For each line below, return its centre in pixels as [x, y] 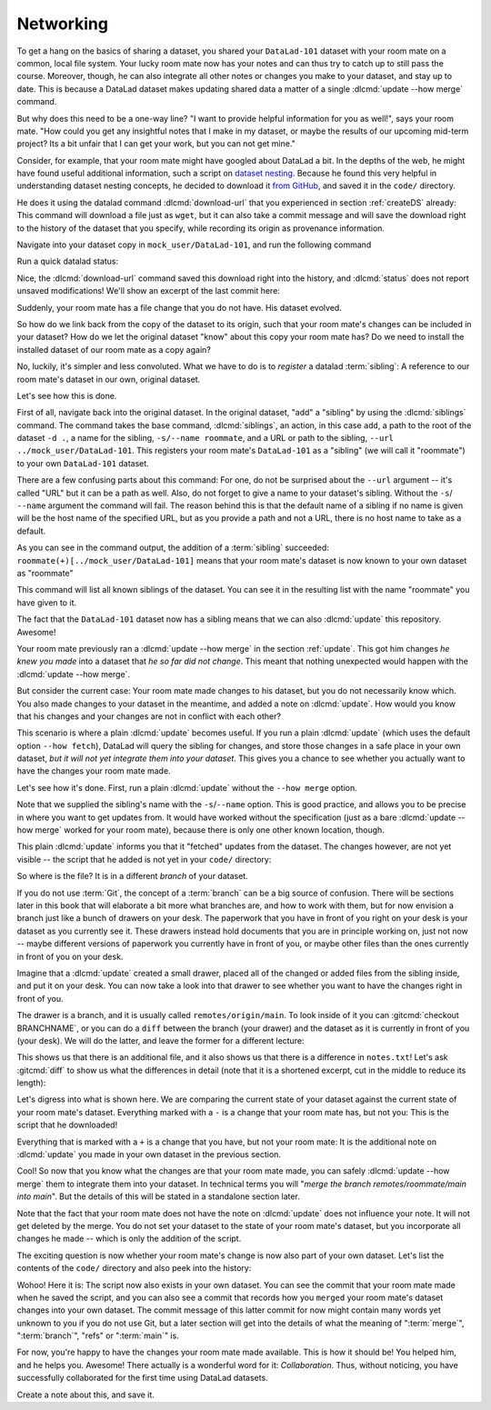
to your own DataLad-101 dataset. [83, 463]
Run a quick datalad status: [68, 261]
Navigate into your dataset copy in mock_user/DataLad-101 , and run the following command [194, 245]
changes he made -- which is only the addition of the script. [129, 1239]
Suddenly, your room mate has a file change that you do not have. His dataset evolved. [180, 307]
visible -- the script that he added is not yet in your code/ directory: [144, 859]
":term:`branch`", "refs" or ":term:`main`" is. [98, 1335]
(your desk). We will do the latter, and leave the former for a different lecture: [160, 1040]
